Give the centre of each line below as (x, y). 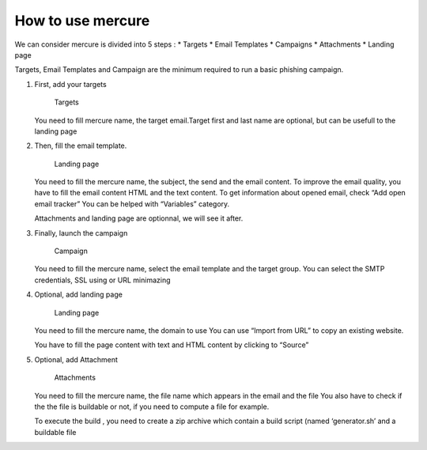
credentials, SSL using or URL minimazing (102, 280)
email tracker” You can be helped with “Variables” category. (132, 204)
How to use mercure (82, 21)
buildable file (55, 432)
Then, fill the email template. (81, 146)
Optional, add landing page (78, 295)
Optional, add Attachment (76, 359)
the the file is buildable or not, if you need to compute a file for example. (152, 407)
